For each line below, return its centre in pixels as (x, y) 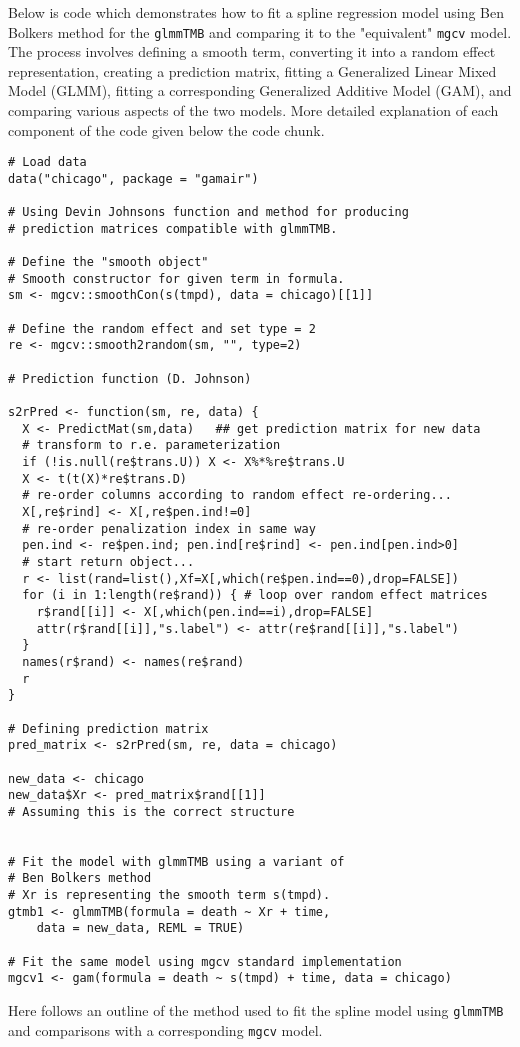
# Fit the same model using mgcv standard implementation (205, 961)
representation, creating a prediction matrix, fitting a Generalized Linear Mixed (252, 70)
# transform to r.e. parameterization (151, 445)
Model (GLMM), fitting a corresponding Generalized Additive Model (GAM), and (260, 90)
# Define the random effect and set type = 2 (162, 328)
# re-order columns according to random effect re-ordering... (237, 495)
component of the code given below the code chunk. (166, 129)
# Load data (47, 162)
